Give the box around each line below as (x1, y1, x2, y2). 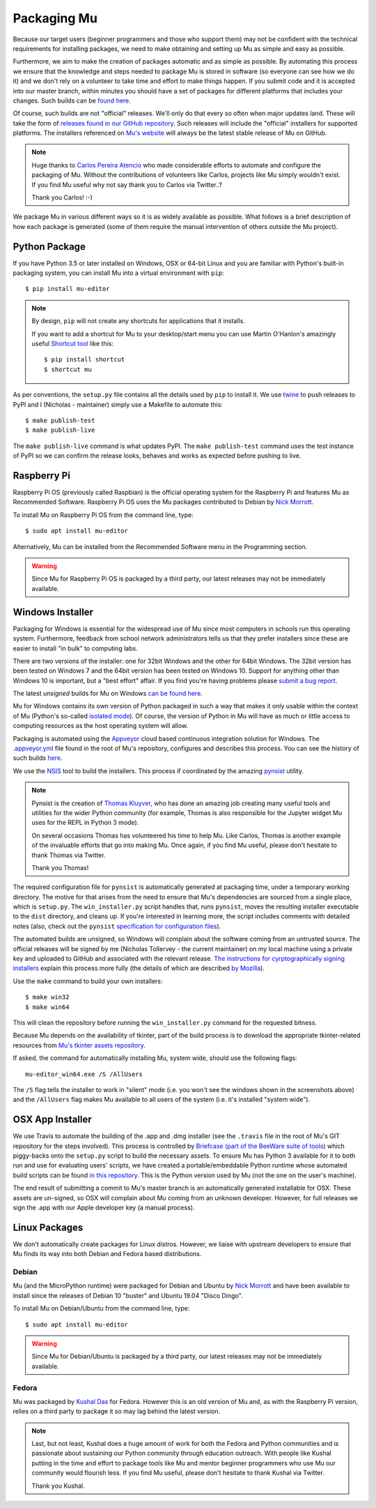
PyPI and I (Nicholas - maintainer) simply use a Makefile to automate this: (13, 400, 223, 408)
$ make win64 (25, 1003, 70, 1011)
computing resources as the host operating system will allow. (13, 722, 189, 730)
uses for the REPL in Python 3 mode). (31, 819, 139, 827)
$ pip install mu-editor (25, 285, 110, 293)
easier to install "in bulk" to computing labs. (13, 644, 139, 652)
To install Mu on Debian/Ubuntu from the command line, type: (13, 1304, 190, 1313)
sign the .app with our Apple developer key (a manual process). (13, 1203, 195, 1211)
